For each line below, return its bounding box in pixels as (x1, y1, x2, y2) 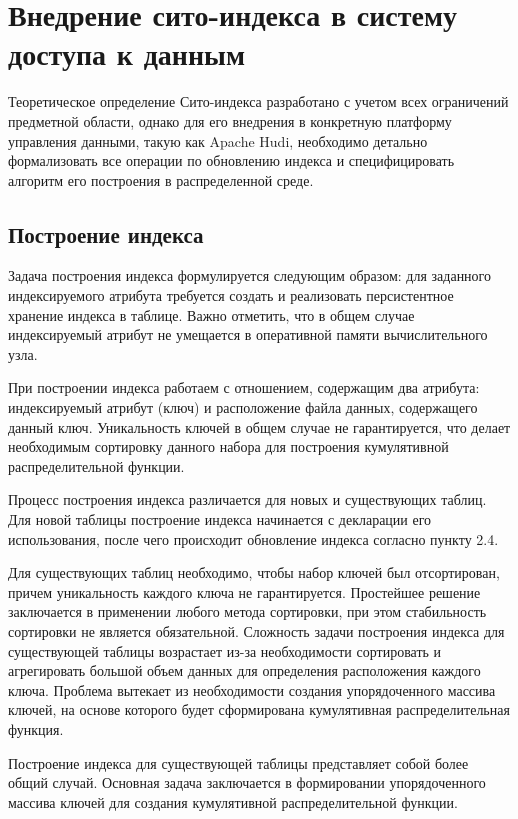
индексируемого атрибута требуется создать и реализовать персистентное (8, 285, 454, 306)
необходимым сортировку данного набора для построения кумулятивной (8, 436, 449, 457)
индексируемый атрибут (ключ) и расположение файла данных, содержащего (8, 397, 478, 418)
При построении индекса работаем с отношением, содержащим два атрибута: (8, 377, 480, 398)
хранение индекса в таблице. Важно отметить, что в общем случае (8, 304, 415, 325)
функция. (8, 718, 64, 739)
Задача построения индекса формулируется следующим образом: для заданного (8, 265, 492, 286)
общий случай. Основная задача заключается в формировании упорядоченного (8, 772, 486, 793)
